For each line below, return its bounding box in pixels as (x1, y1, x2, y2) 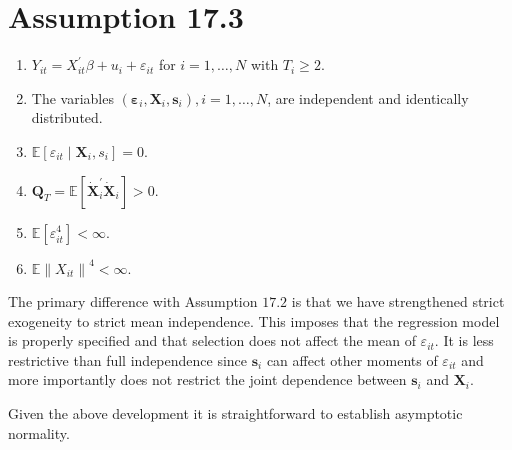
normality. (8, 422, 70, 443)
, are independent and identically (267, 87, 469, 108)
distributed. (31, 107, 103, 128)
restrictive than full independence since (8, 349, 248, 370)
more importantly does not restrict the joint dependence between (8, 369, 407, 390)
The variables (31, 87, 114, 108)
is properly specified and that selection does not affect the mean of (8, 330, 416, 351)
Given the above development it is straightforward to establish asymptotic (8, 403, 463, 424)
